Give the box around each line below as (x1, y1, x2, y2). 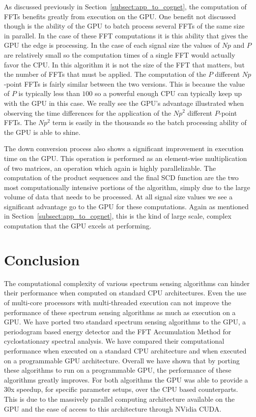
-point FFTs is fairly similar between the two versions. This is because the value (4, 78, 245, 89)
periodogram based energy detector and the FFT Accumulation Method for (4, 326, 231, 336)
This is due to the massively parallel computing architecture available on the (4, 393, 235, 404)
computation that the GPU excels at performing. (4, 221, 151, 231)
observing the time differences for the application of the (4, 107, 171, 118)
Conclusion (4, 249, 80, 269)
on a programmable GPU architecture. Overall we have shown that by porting (4, 355, 240, 365)
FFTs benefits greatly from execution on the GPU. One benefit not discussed (4, 11, 236, 21)
